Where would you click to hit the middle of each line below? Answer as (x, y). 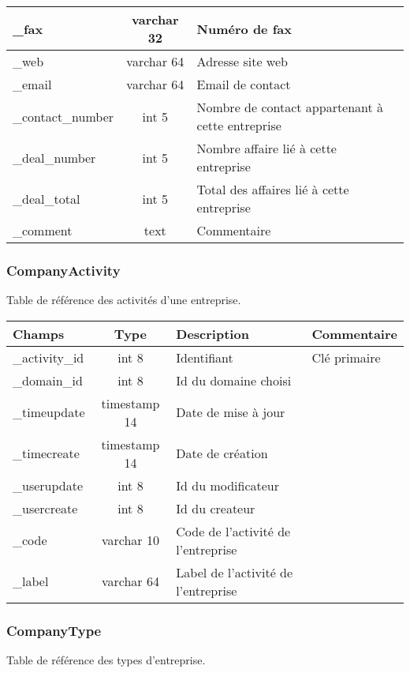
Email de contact (244, 84)
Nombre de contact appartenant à (290, 107)
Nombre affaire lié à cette (266, 148)
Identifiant (205, 357)
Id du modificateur (228, 485)
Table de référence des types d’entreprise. (106, 660)
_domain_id (48, 380)
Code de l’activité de (233, 531)
